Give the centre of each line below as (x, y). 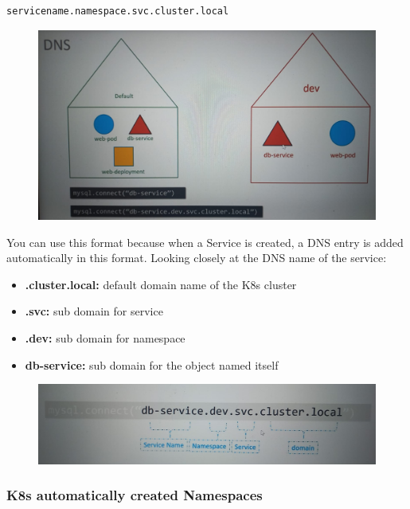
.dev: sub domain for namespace (105, 338)
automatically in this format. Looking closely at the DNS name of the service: (197, 258)
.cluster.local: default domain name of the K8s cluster (161, 284)
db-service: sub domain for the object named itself (152, 364)
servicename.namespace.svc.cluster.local (118, 11)
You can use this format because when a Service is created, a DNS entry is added (205, 242)
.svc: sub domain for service (94, 311)
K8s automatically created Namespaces (135, 495)
